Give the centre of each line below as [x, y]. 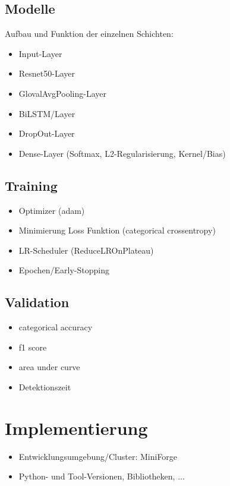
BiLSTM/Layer [47, 113]
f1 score [33, 347]
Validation [37, 302]
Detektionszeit [45, 386]
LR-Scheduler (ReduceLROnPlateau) [86, 250]
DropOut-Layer [47, 133]
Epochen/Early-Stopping [64, 270]
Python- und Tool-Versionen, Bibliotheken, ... [102, 476]
